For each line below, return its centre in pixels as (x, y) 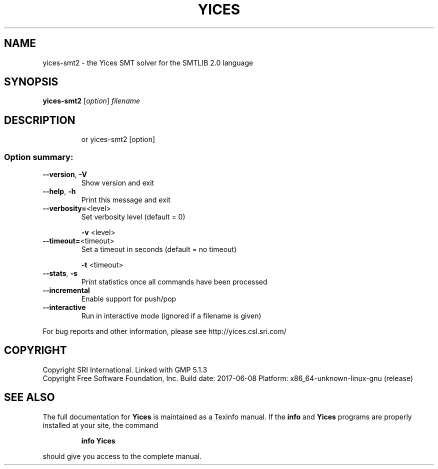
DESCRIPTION (40, 120)
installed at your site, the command (100, 425)
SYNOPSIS (31, 82)
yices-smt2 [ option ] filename (91, 101)
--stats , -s (60, 273)
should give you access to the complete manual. (122, 456)
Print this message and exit (126, 200)
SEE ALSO (29, 397)
